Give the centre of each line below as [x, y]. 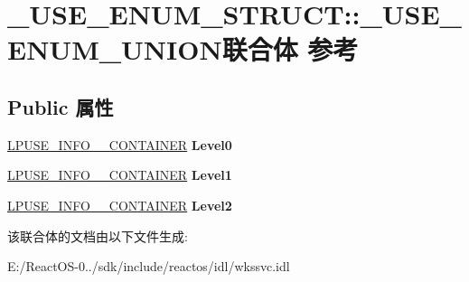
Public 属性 [61, 106]
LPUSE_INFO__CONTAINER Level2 [120, 205]
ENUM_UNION [115, 49]
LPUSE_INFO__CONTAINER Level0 [120, 144]
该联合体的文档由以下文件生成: [98, 235]
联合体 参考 [290, 49]
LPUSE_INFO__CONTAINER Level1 [120, 175]
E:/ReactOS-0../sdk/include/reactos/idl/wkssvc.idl [149, 266]
